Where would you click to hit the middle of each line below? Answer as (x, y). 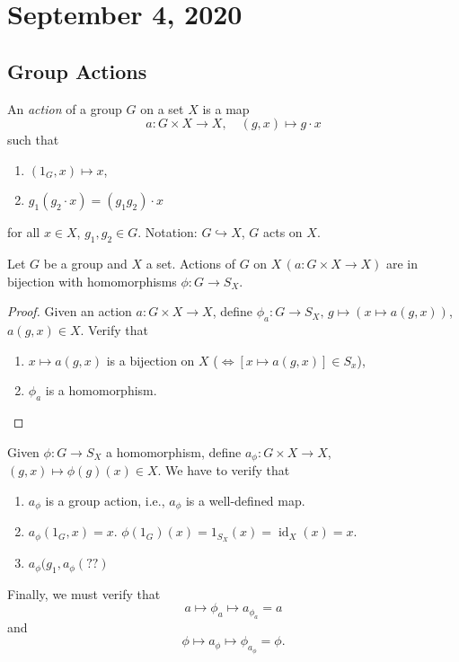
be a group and (85, 264)
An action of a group (65, 108)
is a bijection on (150, 360)
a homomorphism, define (174, 451)
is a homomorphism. (101, 390)
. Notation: (168, 232)
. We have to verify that (224, 470)
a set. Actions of (190, 264)
